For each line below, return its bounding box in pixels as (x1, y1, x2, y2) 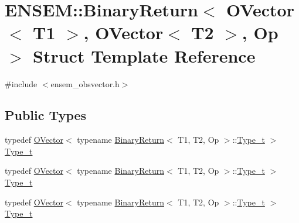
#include (5, 77, 38, 90)
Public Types (5, 106, 87, 124)
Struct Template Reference (33, 43, 256, 67)
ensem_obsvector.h (50, 77, 120, 90)
